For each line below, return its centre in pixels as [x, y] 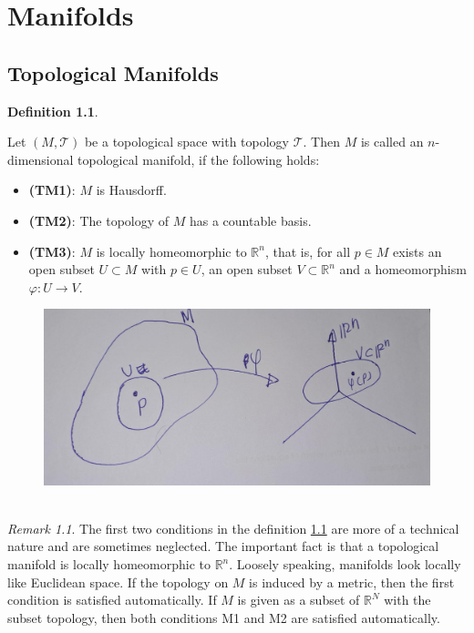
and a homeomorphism [403, 269]
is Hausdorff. [131, 190]
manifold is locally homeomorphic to [109, 564]
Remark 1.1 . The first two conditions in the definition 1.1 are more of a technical [233, 528]
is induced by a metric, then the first [352, 582]
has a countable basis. [250, 220]
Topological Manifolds [113, 72]
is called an [392, 142]
